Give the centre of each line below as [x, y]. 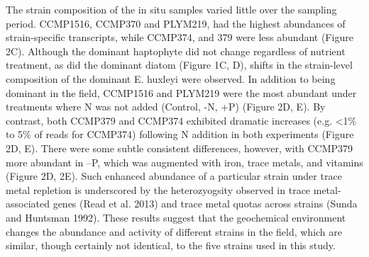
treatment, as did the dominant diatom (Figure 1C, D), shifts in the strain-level [179, 65]
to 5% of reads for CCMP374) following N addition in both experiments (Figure [180, 134]
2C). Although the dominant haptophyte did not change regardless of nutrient [176, 51]
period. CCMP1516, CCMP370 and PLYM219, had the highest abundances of [176, 23]
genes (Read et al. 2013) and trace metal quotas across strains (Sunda [205, 204]
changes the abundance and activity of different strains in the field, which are [174, 231]
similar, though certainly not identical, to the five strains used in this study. [171, 245]
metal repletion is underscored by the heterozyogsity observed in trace [158, 189]
